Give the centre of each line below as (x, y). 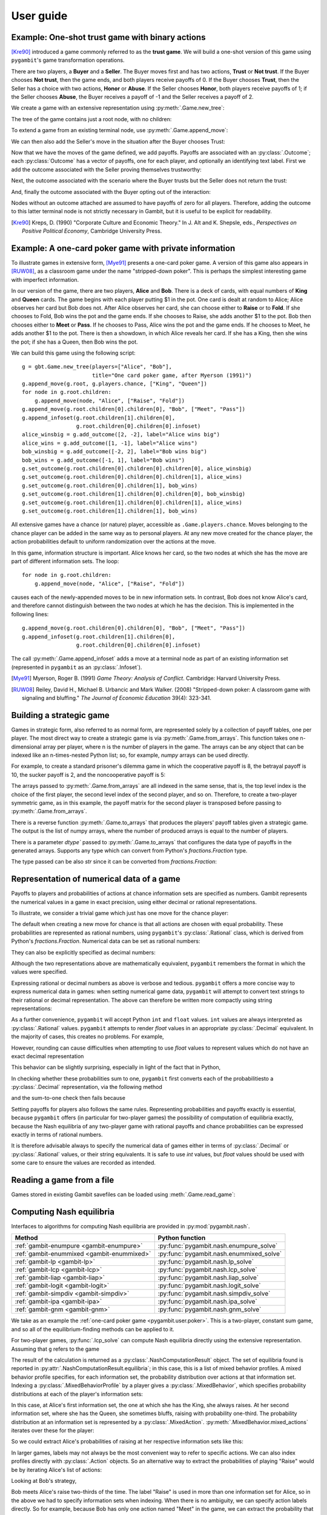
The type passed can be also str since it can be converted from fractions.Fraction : (114, 862)
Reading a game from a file (63, 1180)
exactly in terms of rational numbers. (57, 1135)
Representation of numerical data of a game (96, 879)
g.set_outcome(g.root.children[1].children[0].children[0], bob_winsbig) (134, 494)
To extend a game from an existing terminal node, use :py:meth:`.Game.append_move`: (120, 130)
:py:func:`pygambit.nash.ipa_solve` (207, 1302)
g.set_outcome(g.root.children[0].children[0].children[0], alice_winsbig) (137, 468)
